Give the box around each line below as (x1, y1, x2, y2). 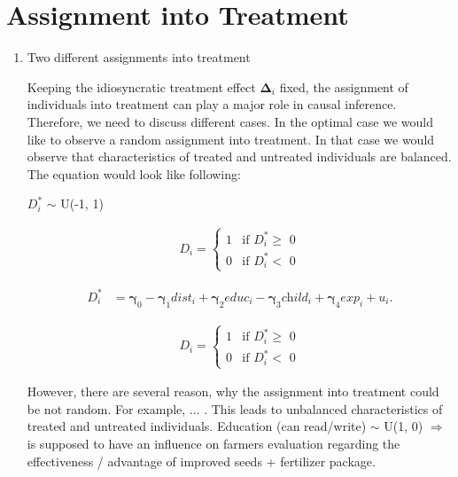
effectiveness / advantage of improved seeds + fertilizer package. (27, 451, 376, 470)
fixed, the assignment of (279, 77, 408, 96)
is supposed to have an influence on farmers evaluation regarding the (27, 434, 400, 452)
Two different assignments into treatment (27, 48, 251, 66)
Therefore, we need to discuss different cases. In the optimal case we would (27, 112, 434, 130)
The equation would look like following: (27, 164, 241, 183)
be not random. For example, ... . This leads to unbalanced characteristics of (27, 399, 443, 418)
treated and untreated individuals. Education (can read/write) (27, 417, 367, 435)
